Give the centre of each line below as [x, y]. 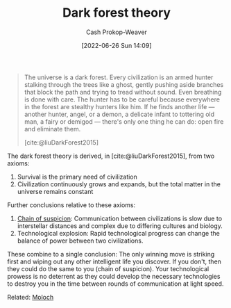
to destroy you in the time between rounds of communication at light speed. [115, 284]
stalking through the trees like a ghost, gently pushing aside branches [124, 84]
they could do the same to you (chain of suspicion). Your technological [108, 268]
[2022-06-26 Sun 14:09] [117, 45]
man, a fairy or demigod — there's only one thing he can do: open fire [124, 121]
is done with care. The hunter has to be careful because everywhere [122, 99]
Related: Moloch [31, 297]
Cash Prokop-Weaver [117, 32]
